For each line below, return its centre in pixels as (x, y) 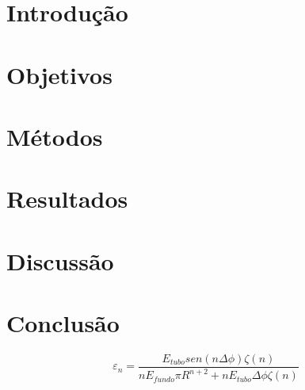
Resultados (67, 199)
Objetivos (59, 74)
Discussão (60, 260)
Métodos (55, 136)
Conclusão (63, 323)
